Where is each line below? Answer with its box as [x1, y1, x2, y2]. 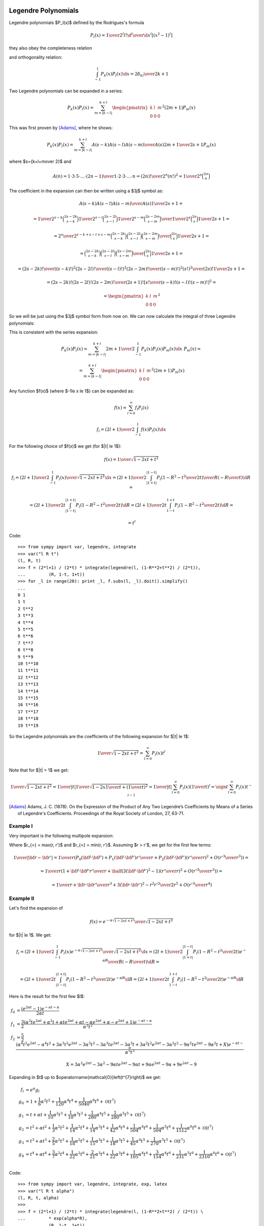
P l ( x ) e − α [60, 948, 81, 956]
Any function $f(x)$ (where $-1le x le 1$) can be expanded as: [9, 388, 134, 394]
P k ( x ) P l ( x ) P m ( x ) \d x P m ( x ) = [141, 346, 201, 353]
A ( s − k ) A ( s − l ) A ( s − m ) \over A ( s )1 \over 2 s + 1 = [79, 201, 183, 206]
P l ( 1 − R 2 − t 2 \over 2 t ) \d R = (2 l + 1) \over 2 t [75, 502, 167, 509]
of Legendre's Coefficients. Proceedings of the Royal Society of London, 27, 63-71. [18, 811, 185, 817]
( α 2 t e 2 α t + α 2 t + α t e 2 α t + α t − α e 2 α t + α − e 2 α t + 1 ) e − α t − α [23, 1018, 153, 1025]
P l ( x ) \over [55, 475, 78, 482]
